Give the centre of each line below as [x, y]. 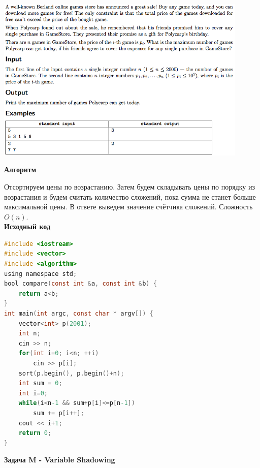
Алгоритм [20, 169]
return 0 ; [35, 433]
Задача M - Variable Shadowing [60, 460]
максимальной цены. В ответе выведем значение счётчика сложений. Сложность [128, 207]
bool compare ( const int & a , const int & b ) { [80, 284]
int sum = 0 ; [40, 383]
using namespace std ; [41, 274]
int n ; [29, 334]
